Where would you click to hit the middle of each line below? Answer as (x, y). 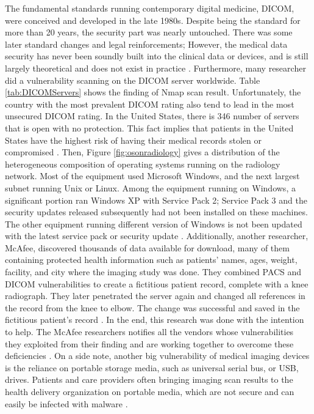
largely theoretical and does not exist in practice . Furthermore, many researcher (155, 68)
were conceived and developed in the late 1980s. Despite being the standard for (153, 20)
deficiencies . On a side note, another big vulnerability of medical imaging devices (157, 356)
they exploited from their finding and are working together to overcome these (149, 343)
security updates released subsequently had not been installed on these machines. (156, 212)
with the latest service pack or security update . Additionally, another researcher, (157, 236)
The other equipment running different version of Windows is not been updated (154, 224)
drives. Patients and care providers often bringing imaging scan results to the (149, 379)
